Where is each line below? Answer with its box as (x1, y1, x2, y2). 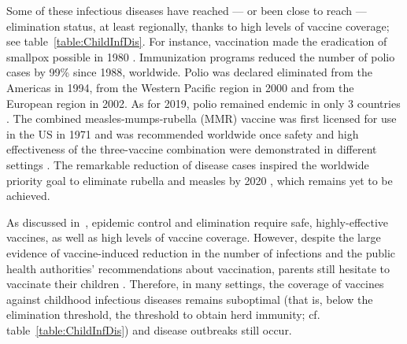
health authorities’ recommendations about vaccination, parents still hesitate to (6, 260, 390, 276)
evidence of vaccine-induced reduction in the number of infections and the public (6, 244, 396, 261)
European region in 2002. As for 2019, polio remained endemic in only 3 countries (6, 94, 401, 111)
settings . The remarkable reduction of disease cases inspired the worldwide (6, 156, 369, 172)
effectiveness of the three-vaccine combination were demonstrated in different (6, 141, 377, 157)
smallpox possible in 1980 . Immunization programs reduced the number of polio (6, 48, 395, 65)
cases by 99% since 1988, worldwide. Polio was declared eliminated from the (6, 64, 372, 80)
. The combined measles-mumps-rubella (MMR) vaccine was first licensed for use (6, 110, 397, 127)
